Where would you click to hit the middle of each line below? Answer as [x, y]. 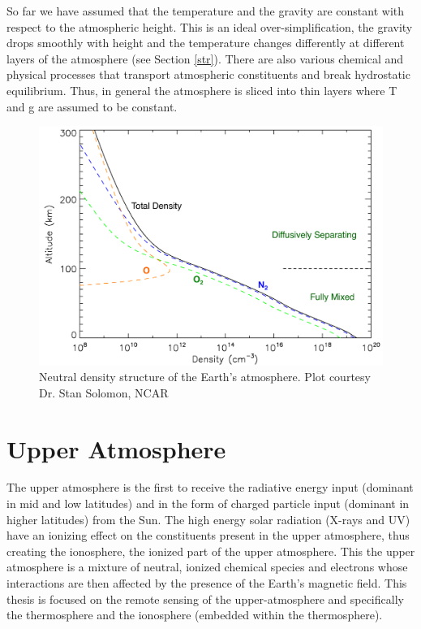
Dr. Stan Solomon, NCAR [104, 392]
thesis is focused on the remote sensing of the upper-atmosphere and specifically [205, 599]
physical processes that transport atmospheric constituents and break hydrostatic [208, 74]
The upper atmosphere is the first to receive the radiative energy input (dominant [210, 487]
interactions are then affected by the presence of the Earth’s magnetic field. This [207, 583]
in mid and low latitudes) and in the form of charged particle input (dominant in [208, 503]
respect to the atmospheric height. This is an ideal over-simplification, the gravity [210, 26]
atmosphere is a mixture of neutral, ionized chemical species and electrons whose [207, 567]
